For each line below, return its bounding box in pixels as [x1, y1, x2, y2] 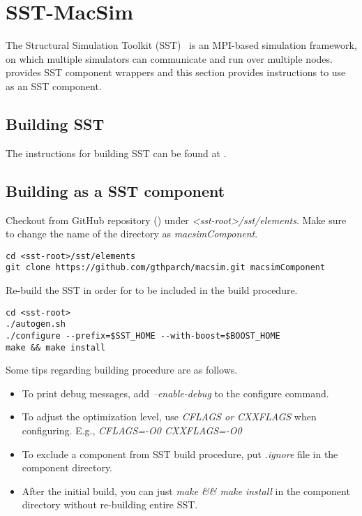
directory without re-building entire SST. [22, 497, 198, 512]
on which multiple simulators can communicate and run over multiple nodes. [6, 51, 333, 66]
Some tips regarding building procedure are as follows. [6, 362, 238, 377]
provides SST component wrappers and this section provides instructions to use [6, 65, 346, 80]
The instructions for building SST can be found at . [6, 145, 227, 160]
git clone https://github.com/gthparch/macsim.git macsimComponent [6, 263, 326, 273]
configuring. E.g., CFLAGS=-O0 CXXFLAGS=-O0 [22, 423, 242, 437]
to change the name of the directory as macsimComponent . [6, 226, 258, 241]
